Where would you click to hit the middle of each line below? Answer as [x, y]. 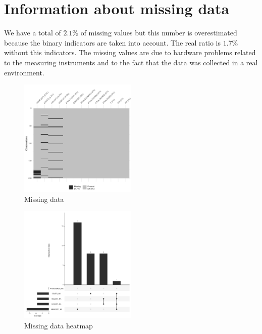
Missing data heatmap [59, 325]
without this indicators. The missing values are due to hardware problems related [130, 52]
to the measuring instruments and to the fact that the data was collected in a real [131, 62]
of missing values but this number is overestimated [159, 33]
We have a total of [33, 33]
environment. [24, 72]
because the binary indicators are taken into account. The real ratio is [112, 42]
